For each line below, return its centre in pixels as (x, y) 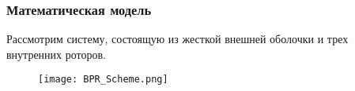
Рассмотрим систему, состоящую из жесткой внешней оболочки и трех (177, 39)
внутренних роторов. (56, 54)
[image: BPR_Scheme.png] (103, 80)
